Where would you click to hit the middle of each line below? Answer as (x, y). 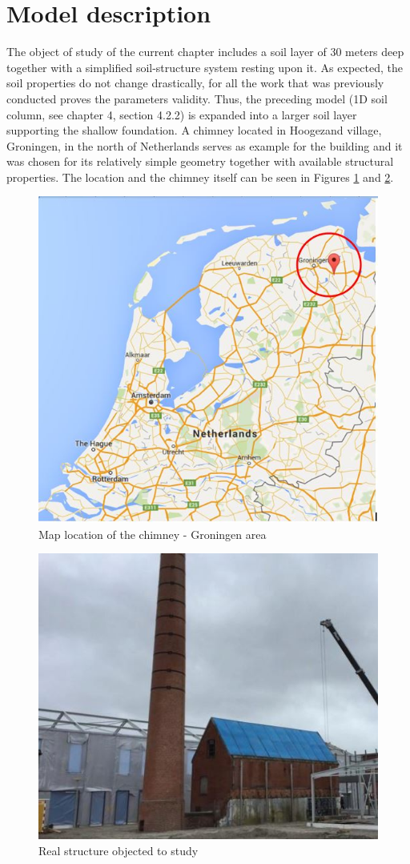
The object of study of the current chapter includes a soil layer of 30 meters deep (205, 52)
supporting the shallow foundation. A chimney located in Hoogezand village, (194, 130)
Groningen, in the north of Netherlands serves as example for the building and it (205, 145)
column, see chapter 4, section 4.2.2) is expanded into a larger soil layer (182, 114)
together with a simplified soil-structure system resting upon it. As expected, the (205, 67)
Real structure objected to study (119, 850)
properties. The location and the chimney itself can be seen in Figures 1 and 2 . (200, 177)
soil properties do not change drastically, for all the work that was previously (195, 83)
